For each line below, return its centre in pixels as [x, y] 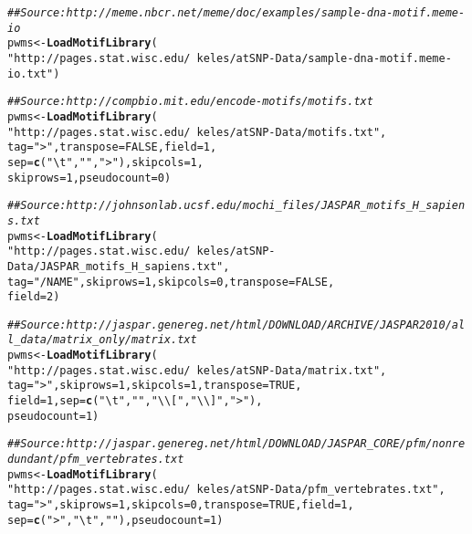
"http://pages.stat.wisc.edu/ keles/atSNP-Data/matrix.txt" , [197, 370]
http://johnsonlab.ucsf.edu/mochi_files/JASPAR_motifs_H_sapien [266, 206]
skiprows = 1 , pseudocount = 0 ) [89, 178]
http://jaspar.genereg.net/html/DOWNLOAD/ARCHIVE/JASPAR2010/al [266, 325]
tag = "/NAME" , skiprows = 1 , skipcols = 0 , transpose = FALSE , [171, 282]
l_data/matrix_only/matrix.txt [102, 340]
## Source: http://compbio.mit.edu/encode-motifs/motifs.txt [190, 102]
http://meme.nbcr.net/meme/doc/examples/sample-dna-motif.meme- [266, 13]
